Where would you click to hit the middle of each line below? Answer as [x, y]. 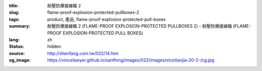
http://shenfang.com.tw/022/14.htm [83, 53]
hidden [54, 47]
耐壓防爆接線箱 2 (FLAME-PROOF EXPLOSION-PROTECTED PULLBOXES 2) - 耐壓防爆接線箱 [140, 26]
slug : [14, 13]
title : [14, 6]
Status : [16, 47]
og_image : [20, 60]
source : [17, 53]
